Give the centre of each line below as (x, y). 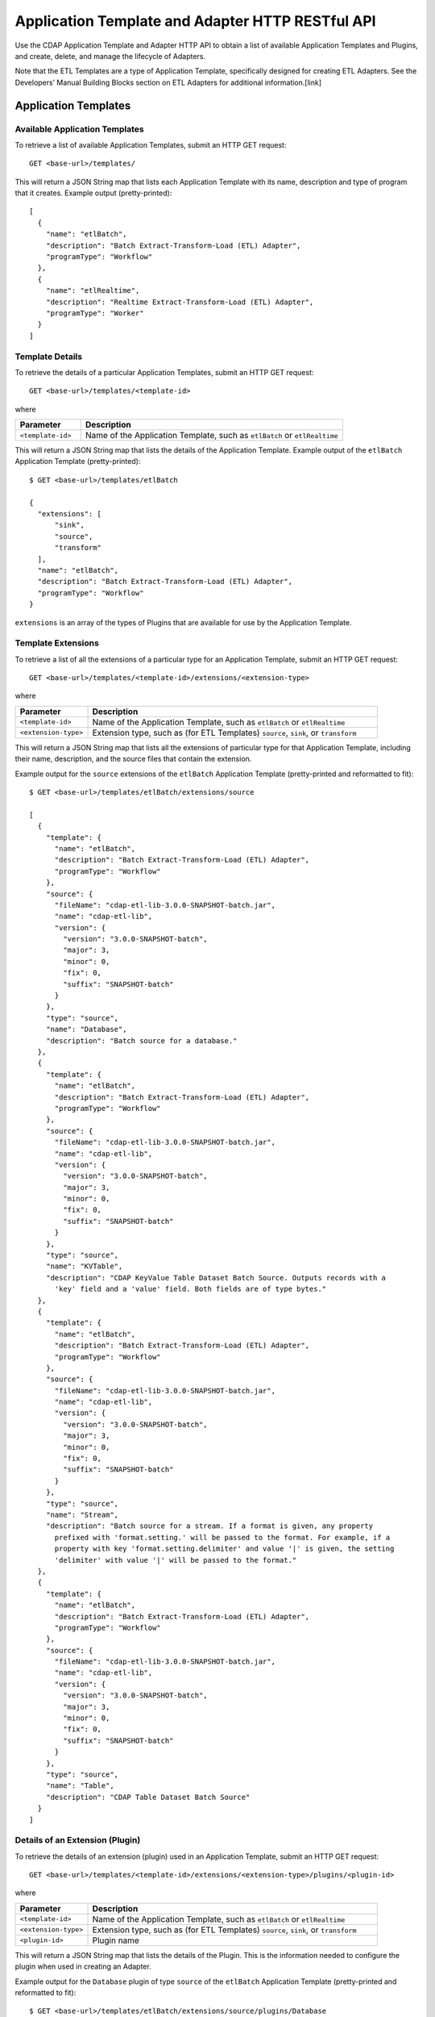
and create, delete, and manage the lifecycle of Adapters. (110, 56)
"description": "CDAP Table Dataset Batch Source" (148, 1797)
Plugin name (116, 1940)
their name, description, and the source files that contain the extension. (133, 759)
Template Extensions (57, 643)
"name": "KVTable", (84, 1266)
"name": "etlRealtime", (93, 291)
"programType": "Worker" (95, 313)
